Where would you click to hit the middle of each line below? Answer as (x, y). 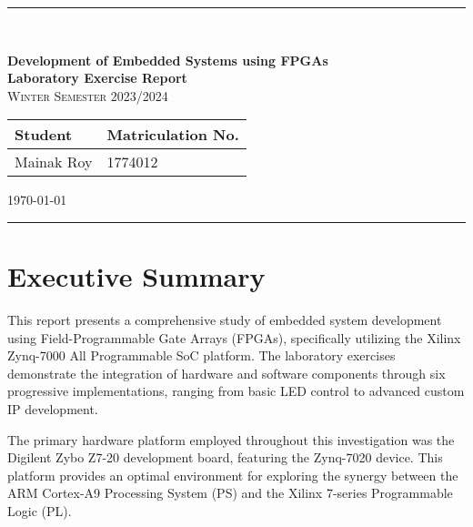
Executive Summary (136, 276)
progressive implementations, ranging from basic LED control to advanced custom (236, 391)
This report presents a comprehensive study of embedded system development (225, 320)
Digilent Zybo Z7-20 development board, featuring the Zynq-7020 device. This (225, 457)
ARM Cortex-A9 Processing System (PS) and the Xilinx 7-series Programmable (230, 493)
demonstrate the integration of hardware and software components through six (226, 373)
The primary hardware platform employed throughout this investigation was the (231, 439)
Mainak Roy (54, 162)
